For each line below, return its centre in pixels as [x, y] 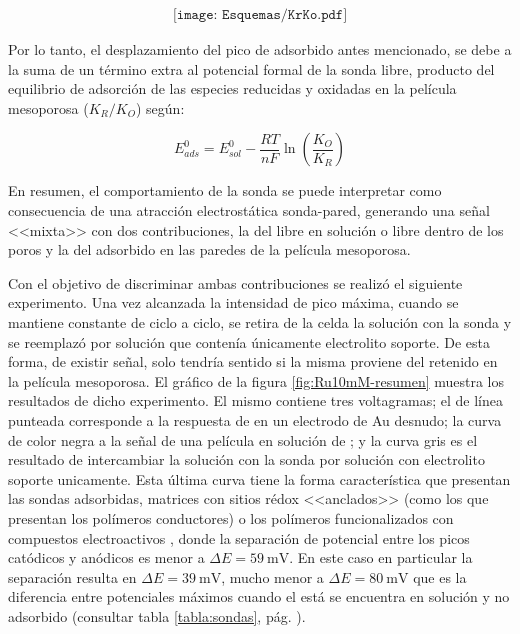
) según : [160, 107]
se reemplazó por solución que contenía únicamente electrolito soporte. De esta [249, 341]
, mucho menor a [272, 576]
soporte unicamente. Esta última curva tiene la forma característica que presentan [259, 478]
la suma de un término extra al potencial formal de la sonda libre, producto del [251, 68]
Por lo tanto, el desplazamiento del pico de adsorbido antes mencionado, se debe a [260, 49]
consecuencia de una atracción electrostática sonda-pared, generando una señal [249, 210]
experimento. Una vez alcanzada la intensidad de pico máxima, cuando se [233, 302]
